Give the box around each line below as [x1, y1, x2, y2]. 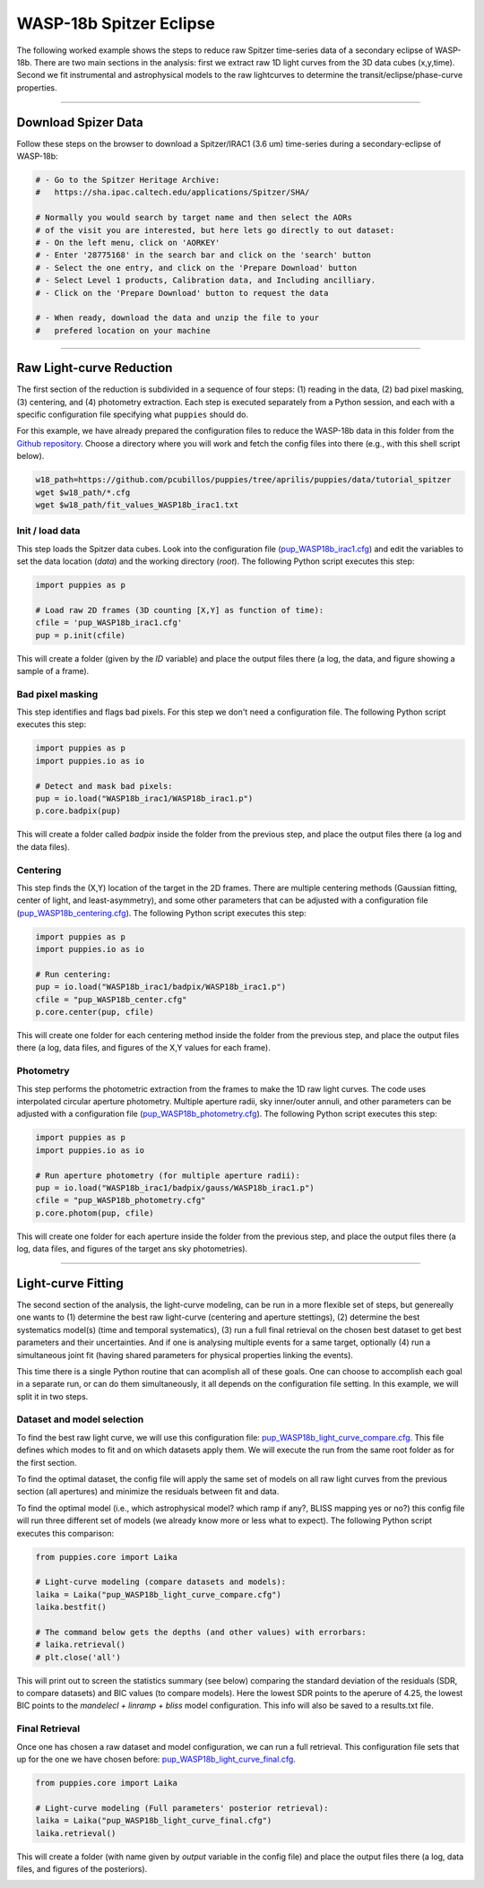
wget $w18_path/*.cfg [35, 487, 131, 498]
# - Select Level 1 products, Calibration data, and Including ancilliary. [35, 275, 376, 286]
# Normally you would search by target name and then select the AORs [35, 212, 353, 223]
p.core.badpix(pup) [35, 806, 121, 816]
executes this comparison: [16, 1528, 115, 1538]
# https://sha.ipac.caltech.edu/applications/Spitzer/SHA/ [35, 187, 310, 197]
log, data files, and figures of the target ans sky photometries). [16, 1243, 248, 1254]
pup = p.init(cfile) [35, 630, 125, 640]
